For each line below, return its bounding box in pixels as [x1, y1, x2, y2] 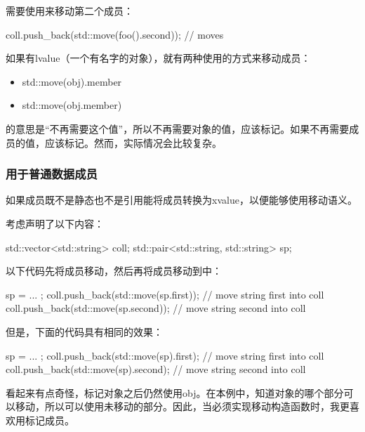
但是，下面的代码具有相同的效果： [6, 324, 163, 339]
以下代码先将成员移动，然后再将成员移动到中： [6, 263, 222, 278]
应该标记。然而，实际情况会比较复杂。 [44, 135, 222, 150]
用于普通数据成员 [6, 165, 98, 183]
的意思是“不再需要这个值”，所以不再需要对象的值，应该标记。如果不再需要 [6, 121, 350, 136]
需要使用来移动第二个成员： [6, 4, 133, 18]
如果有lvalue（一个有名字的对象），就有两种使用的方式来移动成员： [6, 51, 311, 65]
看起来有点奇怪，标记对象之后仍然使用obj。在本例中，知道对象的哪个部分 [6, 385, 344, 400]
